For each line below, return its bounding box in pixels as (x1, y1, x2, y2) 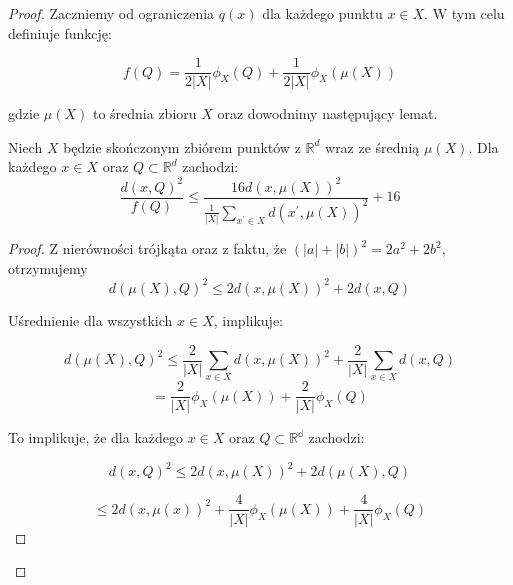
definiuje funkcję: (8, 22, 112, 43)
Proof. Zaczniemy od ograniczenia (8, 3, 215, 23)
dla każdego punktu (262, 3, 383, 23)
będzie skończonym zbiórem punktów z (63, 136, 301, 157)
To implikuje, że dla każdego (8, 427, 183, 448)
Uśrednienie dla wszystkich (8, 309, 173, 330)
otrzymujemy (8, 257, 88, 278)
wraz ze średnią (325, 136, 420, 157)
